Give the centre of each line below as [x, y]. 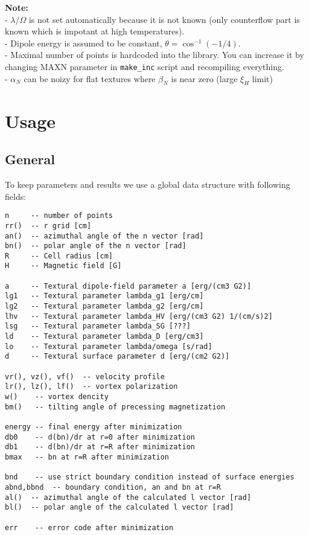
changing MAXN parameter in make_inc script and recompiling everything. [145, 66]
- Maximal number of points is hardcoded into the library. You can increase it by [154, 55]
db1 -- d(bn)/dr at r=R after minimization [100, 447]
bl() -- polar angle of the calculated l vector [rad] [119, 508]
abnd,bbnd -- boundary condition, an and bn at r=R [113, 487]
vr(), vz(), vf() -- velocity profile [85, 376]
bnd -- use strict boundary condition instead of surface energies [150, 477]
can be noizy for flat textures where [90, 78]
